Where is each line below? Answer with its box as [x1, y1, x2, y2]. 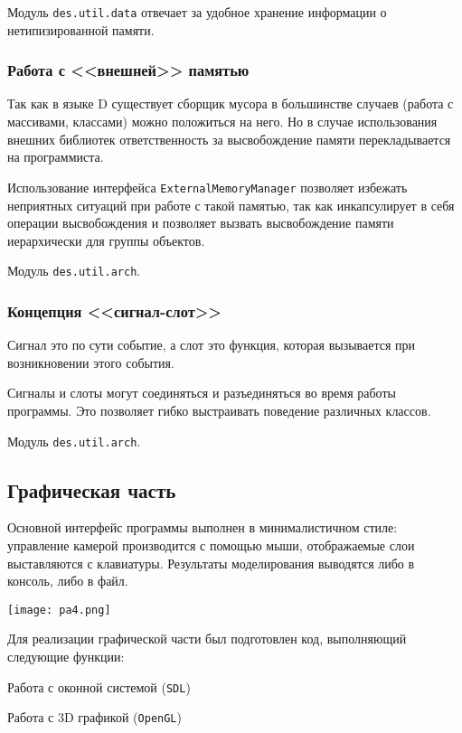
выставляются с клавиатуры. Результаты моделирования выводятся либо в [7, 553, 415, 572]
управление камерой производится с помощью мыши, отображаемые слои [7, 535, 415, 554]
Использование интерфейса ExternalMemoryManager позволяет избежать [7, 177, 408, 196]
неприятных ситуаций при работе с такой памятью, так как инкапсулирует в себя [7, 195, 455, 214]
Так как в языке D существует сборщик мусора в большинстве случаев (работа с [7, 94, 454, 113]
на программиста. [7, 147, 104, 166]
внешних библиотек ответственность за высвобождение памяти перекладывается [7, 129, 451, 148]
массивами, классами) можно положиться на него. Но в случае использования [7, 112, 438, 131]
